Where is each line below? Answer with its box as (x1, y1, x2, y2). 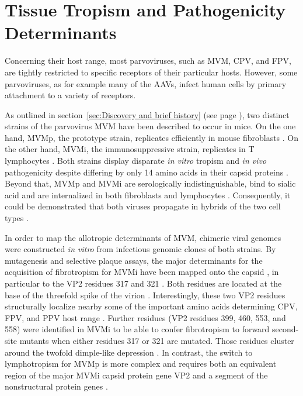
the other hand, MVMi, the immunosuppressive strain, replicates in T (5, 143, 255, 155)
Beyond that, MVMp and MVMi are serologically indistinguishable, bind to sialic (5, 177, 296, 190)
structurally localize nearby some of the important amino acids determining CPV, (5, 300, 298, 312)
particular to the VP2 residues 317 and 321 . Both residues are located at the (5, 277, 282, 289)
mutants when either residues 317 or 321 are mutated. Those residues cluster (19, 334, 294, 346)
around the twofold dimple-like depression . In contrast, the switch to (5, 346, 253, 358)
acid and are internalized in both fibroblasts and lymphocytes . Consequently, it (5, 188, 291, 201)
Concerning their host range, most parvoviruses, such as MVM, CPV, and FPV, (5, 54, 291, 67)
